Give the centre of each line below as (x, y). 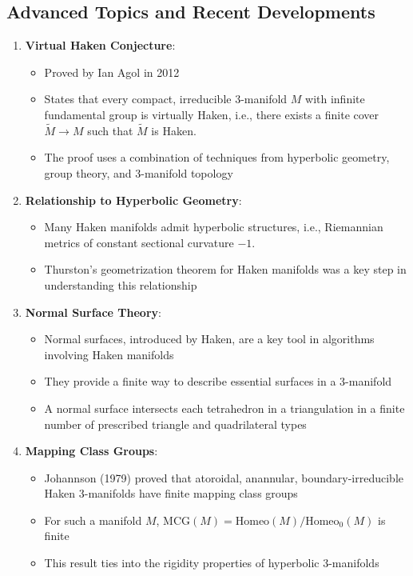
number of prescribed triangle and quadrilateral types (175, 424)
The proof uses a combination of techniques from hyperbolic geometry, (217, 157)
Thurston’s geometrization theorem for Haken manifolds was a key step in (225, 269)
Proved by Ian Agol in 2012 (112, 72)
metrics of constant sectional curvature (139, 242)
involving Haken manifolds (109, 354)
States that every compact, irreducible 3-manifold (166, 99)
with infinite (335, 99)
